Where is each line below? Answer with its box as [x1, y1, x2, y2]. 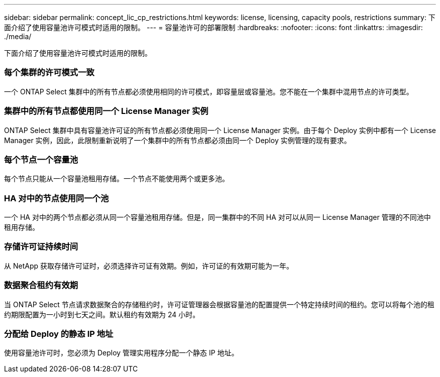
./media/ [4, 32, 32, 41]
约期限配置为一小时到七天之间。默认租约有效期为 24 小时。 [4, 310, 200, 319]
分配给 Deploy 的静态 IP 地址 [4, 328, 114, 339]
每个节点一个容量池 [4, 154, 78, 165]
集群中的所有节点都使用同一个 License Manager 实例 [4, 106, 208, 116]
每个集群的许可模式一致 [4, 67, 94, 78]
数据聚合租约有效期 [4, 280, 78, 291]
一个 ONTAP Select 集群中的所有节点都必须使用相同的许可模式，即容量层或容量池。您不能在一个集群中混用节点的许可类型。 [4, 87, 413, 96]
